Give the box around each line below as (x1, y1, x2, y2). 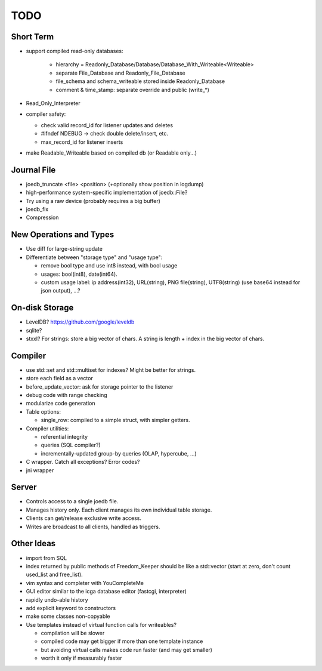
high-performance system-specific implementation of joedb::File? (26, 189, 188, 196)
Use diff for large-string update (26, 245, 103, 253)
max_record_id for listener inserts (41, 138, 123, 146)
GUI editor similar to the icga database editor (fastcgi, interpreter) (26, 588, 187, 595)
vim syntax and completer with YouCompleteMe (26, 579, 144, 586)
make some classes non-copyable (26, 612, 110, 620)
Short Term (11, 32, 54, 42)
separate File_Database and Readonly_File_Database (55, 69, 185, 76)
